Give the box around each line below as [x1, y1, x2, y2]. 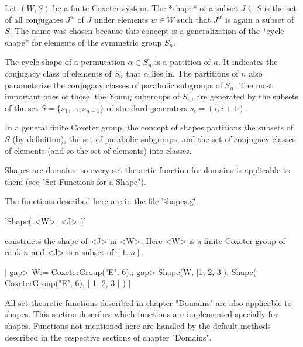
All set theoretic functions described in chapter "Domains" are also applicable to [5, 296, 292, 308]
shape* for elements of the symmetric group [5, 36, 162, 48]
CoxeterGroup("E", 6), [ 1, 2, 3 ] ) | [5, 277, 131, 289]
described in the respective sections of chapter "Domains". [5, 331, 212, 343]
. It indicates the [218, 56, 278, 68]
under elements [94, 13, 149, 25]
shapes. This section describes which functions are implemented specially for [5, 308, 278, 320]
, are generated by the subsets [191, 90, 299, 102]
